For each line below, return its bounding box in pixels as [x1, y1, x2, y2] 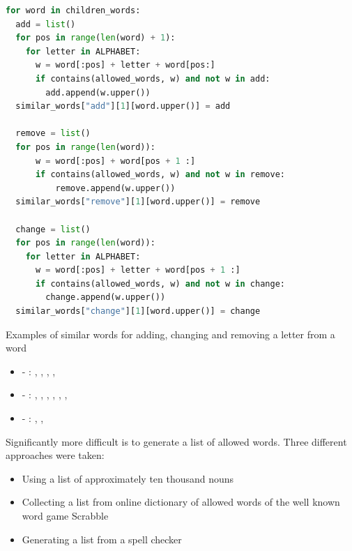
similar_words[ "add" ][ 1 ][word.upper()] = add [15, 101, 231, 112]
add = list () [15, 19, 76, 29]
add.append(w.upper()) [45, 87, 151, 98]
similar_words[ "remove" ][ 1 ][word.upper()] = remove [15, 197, 261, 207]
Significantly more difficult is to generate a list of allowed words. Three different [6, 434, 347, 448]
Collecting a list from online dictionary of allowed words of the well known [22, 495, 340, 509]
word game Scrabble [22, 508, 109, 522]
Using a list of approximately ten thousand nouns [22, 471, 234, 485]
